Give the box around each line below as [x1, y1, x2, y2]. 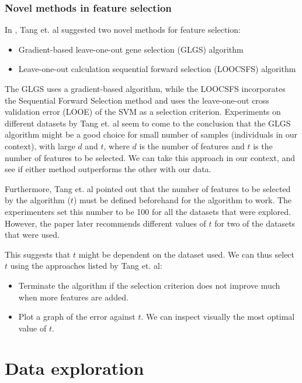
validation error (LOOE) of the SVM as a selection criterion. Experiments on [5, 105, 281, 118]
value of [18, 322, 47, 334]
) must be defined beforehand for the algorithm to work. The [73, 194, 292, 206]
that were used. [5, 228, 60, 241]
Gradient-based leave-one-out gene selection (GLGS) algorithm [18, 43, 244, 55]
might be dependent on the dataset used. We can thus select [78, 248, 295, 260]
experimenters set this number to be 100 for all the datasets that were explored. [5, 205, 291, 217]
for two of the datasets [214, 217, 296, 229]
